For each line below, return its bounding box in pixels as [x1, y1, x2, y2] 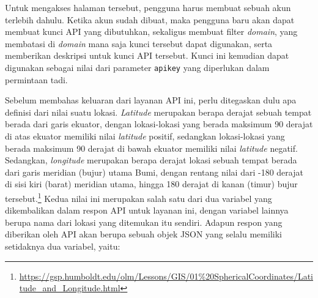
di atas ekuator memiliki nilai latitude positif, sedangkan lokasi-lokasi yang [5, 130, 285, 142]
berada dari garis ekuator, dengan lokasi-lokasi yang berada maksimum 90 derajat [5, 117, 313, 130]
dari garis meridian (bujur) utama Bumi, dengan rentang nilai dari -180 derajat [5, 165, 303, 178]
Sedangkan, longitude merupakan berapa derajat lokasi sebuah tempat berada [5, 154, 297, 166]
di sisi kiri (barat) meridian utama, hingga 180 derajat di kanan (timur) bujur [5, 177, 298, 190]
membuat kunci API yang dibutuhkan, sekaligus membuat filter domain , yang [5, 25, 298, 38]
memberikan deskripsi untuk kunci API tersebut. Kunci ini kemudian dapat [5, 49, 289, 62]
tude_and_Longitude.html [19, 281, 120, 294]
